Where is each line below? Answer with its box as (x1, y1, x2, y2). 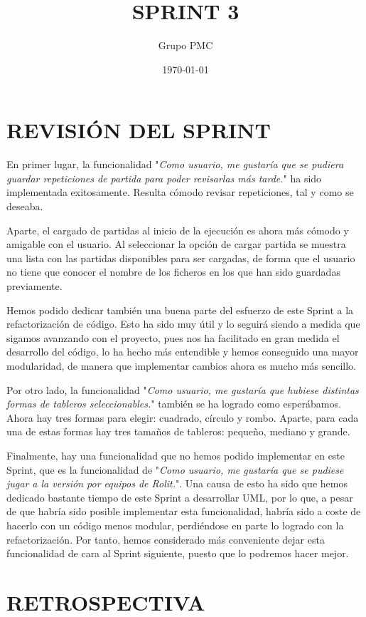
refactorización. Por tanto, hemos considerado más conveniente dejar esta (6, 532, 325, 546)
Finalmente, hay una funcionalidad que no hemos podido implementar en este (6, 447, 345, 462)
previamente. (6, 279, 63, 293)
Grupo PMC (158, 38, 213, 53)
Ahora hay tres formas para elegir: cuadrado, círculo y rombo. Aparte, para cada (6, 410, 359, 425)
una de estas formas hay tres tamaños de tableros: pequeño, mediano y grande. (6, 424, 350, 439)
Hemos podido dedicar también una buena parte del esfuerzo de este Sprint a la (6, 302, 354, 317)
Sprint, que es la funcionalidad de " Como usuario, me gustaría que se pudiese (6, 462, 344, 477)
